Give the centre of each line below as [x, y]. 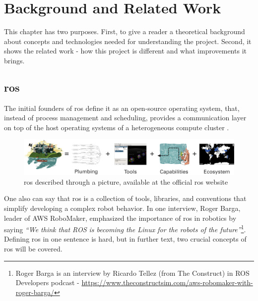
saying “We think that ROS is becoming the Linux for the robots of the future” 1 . [125, 228]
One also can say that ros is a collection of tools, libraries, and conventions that [125, 198]
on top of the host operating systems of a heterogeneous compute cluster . [117, 127]
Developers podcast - [47, 282]
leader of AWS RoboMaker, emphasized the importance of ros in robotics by [120, 218]
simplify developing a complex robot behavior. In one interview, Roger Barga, [122, 208]
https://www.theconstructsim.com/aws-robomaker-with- [167, 282]
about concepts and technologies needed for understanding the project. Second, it [128, 41]
